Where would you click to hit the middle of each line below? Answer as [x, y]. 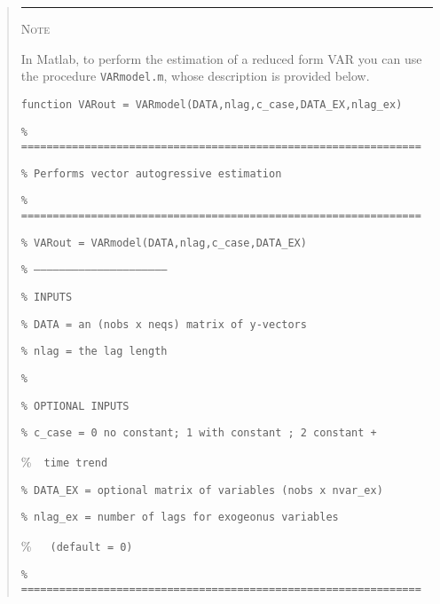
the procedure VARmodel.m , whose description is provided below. [195, 76]
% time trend [64, 462]
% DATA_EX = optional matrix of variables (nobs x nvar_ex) [202, 490]
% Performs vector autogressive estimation [151, 173]
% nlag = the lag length [94, 352]
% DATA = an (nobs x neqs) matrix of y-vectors [164, 324]
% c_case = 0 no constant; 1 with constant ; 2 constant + [199, 433]
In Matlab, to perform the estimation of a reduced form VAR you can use [221, 58]
